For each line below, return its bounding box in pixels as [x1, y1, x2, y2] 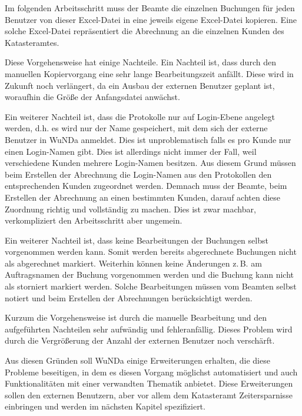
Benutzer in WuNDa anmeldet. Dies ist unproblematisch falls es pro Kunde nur [5, 133, 291, 145]
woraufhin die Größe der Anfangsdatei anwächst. [5, 91, 180, 103]
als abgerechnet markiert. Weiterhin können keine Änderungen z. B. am [5, 257, 262, 269]
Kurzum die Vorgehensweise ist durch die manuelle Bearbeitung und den [5, 311, 267, 324]
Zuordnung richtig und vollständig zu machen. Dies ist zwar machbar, [5, 202, 256, 215]
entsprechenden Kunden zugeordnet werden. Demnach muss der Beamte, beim [5, 179, 287, 192]
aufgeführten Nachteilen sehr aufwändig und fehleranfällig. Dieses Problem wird [5, 322, 293, 335]
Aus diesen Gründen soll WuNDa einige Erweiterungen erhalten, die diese [5, 354, 270, 367]
